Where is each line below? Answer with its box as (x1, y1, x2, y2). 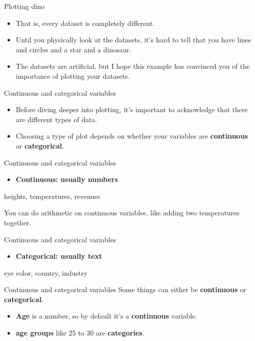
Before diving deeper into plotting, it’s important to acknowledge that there (15, 104, 248, 115)
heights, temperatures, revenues (4, 190, 100, 201)
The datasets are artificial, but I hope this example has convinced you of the (15, 61, 250, 71)
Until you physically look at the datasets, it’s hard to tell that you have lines (15, 34, 251, 45)
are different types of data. (15, 114, 97, 124)
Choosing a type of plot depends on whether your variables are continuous (15, 131, 248, 141)
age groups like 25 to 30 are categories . (15, 328, 144, 338)
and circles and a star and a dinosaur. (15, 44, 132, 54)
